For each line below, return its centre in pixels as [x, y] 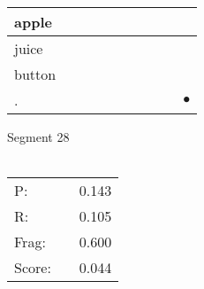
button [35, 74]
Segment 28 [38, 137]
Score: [33, 268]
